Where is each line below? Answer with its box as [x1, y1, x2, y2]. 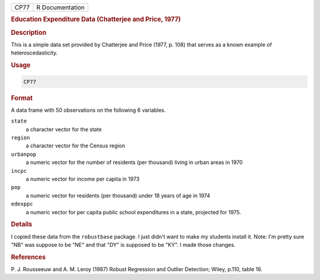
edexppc [11, 201, 34, 207]
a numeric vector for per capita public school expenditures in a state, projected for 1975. [25, 208, 241, 215]
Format [11, 94, 33, 102]
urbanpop [11, 151, 37, 157]
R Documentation [36, 4, 85, 11]
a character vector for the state [25, 125, 102, 133]
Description [11, 28, 47, 37]
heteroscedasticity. [11, 49, 58, 56]
